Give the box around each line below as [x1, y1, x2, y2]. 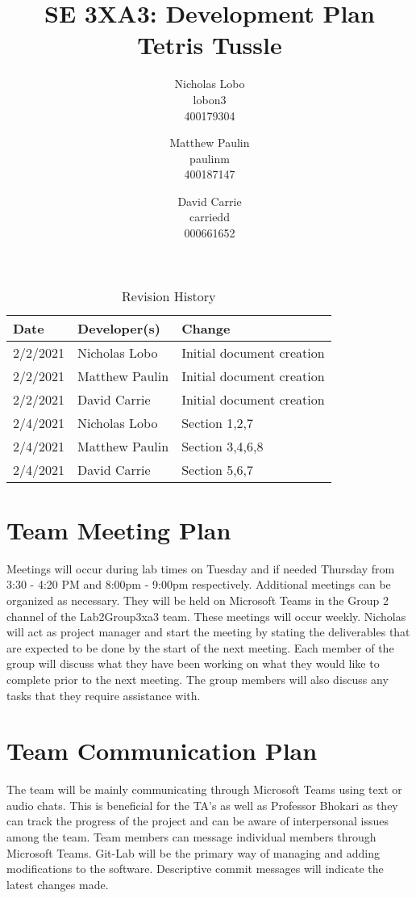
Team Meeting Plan [6, 513, 231, 546]
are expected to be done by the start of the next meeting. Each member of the [6, 639, 394, 656]
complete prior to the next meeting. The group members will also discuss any [6, 670, 389, 687]
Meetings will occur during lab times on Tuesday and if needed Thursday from [6, 560, 395, 577]
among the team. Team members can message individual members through [6, 829, 376, 846]
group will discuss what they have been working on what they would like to [6, 655, 380, 672]
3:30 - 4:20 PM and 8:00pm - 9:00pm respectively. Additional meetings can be [6, 576, 391, 593]
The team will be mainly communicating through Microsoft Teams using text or [6, 781, 402, 798]
